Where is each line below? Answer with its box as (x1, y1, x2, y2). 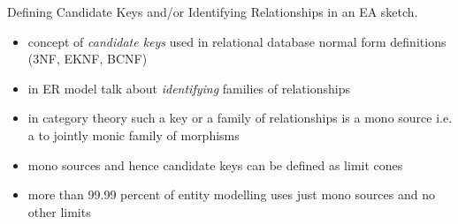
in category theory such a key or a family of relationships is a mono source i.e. (27, 108, 453, 127)
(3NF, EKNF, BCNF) (27, 49, 148, 68)
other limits (27, 202, 91, 220)
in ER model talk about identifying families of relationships (27, 78, 350, 97)
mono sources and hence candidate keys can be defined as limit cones (27, 155, 403, 174)
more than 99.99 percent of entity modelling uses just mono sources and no (27, 185, 435, 204)
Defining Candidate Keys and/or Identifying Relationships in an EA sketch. (7, 3, 418, 20)
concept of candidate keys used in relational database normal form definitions (27, 32, 447, 50)
